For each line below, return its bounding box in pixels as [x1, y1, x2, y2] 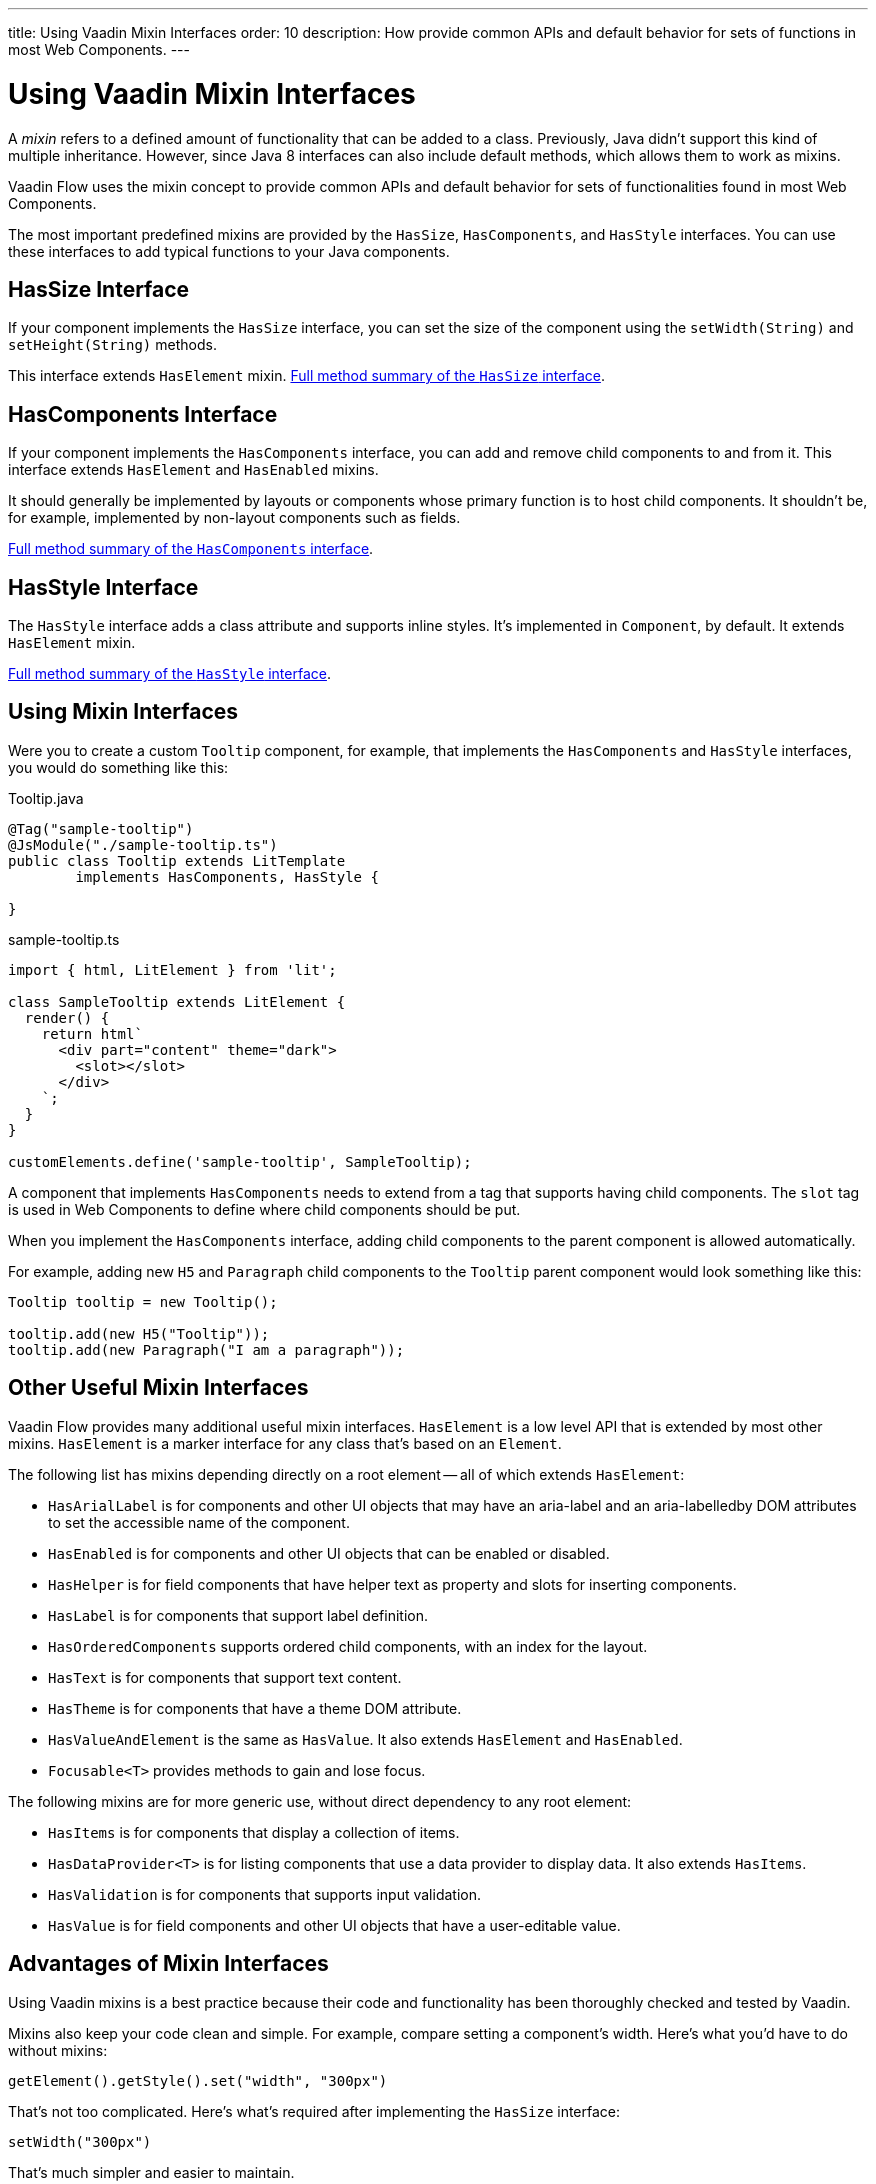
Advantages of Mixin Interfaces [8, 1951, 329, 1977]
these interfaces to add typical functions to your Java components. [8, 242, 450, 260]
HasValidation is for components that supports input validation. [48, 1885, 481, 1903]
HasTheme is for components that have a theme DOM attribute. [48, 1699, 462, 1717]
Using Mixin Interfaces [8, 699, 239, 725]
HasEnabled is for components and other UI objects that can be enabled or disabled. [48, 1544, 610, 1562]
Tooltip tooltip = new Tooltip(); [8, 1293, 278, 1310]
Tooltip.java [8, 789, 84, 807]
